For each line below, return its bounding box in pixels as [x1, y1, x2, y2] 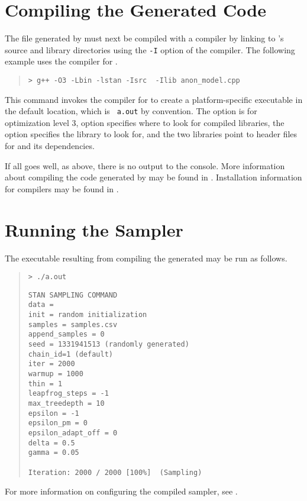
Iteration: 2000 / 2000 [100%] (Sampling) [28, 468, 202, 477]
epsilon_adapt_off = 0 [28, 429, 118, 437]
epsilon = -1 [28, 409, 79, 418]
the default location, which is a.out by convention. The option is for [5, 105, 257, 117]
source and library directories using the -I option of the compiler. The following [5, 43, 295, 56]
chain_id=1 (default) [28, 350, 113, 358]
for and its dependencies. [5, 140, 95, 152]
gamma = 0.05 [28, 448, 79, 457]
